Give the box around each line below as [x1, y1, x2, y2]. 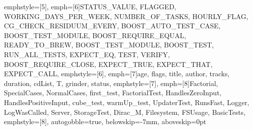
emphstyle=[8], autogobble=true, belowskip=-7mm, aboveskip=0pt [4, 116, 206, 127]
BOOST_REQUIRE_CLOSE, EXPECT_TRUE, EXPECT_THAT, [4, 59, 213, 69]
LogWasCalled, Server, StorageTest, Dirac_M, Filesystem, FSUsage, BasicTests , [4, 107, 246, 117]
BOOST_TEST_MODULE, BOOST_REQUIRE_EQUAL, [4, 30, 186, 40]
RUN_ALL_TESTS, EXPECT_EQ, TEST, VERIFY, [4, 49, 170, 59]
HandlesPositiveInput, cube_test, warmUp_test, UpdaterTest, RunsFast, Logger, [4, 97, 250, 107]
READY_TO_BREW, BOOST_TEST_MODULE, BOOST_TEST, [4, 40, 214, 50]
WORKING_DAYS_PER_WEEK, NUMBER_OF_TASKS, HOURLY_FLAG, [4, 11, 249, 21]
